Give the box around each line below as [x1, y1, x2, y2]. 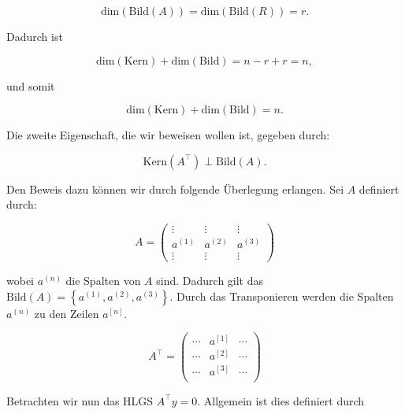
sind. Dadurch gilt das [156, 272, 264, 289]
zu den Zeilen [34, 305, 99, 321]
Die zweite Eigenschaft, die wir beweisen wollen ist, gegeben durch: [6, 127, 330, 143]
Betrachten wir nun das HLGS [6, 392, 154, 408]
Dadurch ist [6, 28, 63, 44]
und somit [6, 77, 55, 94]
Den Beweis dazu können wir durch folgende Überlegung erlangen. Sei [6, 180, 344, 197]
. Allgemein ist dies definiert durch [197, 392, 365, 408]
